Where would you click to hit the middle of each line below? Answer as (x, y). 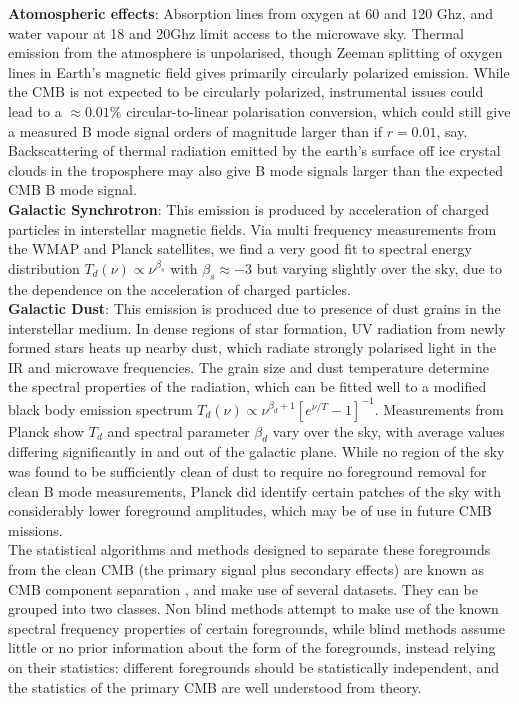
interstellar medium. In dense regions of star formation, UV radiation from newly (257, 327)
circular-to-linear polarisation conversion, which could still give (318, 110)
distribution (44, 267)
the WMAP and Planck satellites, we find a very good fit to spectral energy (240, 248)
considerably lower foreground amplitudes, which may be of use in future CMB (250, 510)
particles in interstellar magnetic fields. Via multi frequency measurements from (252, 228)
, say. (452, 130)
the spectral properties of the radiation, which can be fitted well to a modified (247, 386)
